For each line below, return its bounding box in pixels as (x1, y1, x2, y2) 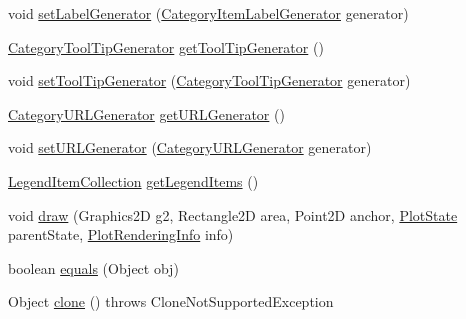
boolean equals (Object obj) (8, 257, 179, 278)
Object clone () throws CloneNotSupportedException (8, 291, 334, 312)
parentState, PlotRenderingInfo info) (8, 224, 234, 245)
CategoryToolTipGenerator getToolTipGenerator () (8, 36, 324, 57)
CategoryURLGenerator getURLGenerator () (8, 103, 285, 124)
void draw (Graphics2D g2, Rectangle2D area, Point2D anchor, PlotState (8, 204, 458, 225)
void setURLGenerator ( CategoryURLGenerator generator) (8, 137, 372, 158)
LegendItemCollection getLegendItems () (8, 170, 259, 191)
